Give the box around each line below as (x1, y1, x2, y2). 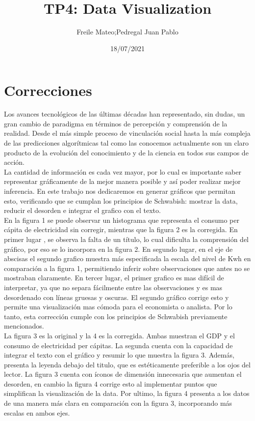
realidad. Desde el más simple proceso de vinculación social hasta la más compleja (4, 128, 251, 138)
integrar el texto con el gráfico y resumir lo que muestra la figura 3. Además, (4, 350, 234, 360)
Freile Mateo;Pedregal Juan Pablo (76, 27, 178, 37)
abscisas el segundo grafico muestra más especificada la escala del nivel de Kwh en (4, 253, 251, 264)
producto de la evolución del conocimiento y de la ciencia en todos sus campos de (4, 147, 249, 157)
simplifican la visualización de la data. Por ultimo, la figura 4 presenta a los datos (4, 388, 250, 398)
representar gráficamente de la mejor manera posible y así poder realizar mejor (4, 176, 241, 186)
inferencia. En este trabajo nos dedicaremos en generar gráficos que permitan (4, 186, 235, 196)
